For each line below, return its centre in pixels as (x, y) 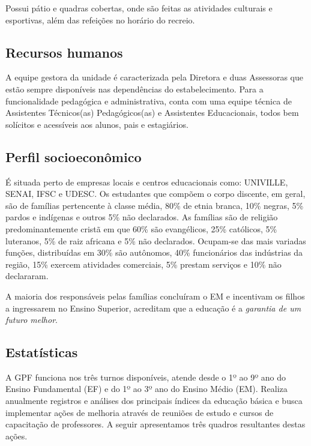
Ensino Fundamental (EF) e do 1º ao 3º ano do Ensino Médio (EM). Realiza (146, 389)
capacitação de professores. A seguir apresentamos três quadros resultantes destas (155, 424)
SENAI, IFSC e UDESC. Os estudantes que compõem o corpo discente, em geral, (155, 194)
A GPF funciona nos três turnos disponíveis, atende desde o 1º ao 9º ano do (146, 377)
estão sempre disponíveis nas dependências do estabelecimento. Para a (134, 89)
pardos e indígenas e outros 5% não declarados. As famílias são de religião (142, 217)
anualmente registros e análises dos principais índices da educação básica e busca (154, 401)
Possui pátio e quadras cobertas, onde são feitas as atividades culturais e (139, 8)
